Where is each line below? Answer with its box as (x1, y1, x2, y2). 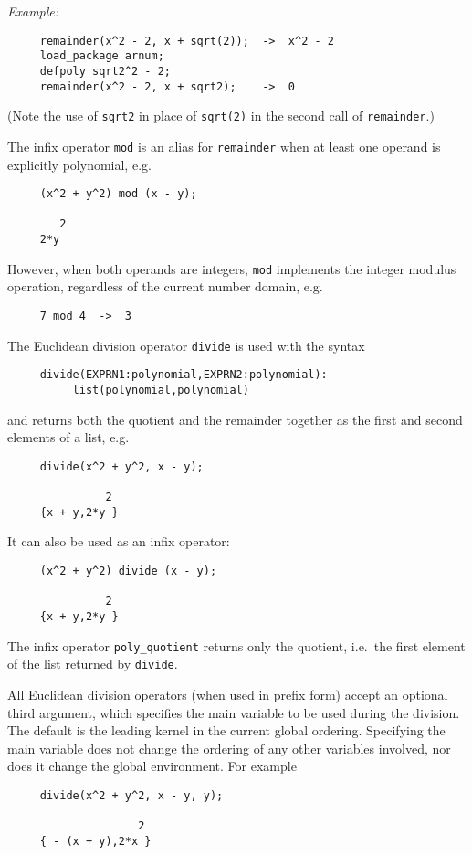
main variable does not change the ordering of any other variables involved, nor (7, 738, 451, 757)
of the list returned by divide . (7, 654, 178, 673)
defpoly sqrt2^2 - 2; (39, 64, 171, 78)
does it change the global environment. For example (7, 756, 297, 776)
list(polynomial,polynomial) (72, 383, 249, 396)
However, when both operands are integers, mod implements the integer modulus (7, 259, 456, 278)
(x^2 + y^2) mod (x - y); (39, 187, 197, 201)
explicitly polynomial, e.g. (7, 154, 152, 174)
